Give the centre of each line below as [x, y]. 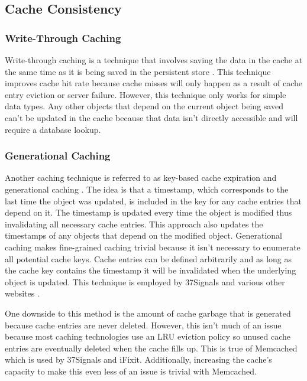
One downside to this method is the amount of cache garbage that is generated [148, 313]
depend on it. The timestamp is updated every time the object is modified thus [148, 212]
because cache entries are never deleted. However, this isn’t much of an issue [143, 325]
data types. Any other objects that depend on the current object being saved [144, 106]
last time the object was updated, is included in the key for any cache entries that [153, 201]
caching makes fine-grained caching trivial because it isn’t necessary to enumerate [153, 247]
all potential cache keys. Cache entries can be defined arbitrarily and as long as [148, 258]
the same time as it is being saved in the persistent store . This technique [138, 71]
